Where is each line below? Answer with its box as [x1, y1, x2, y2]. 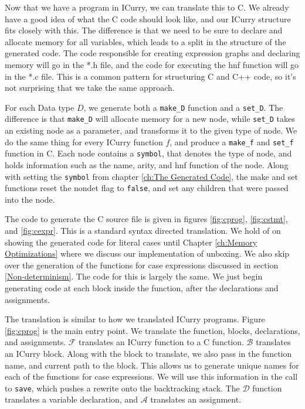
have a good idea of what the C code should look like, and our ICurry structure [5, 12, 291, 25]
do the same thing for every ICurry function [5, 135, 163, 148]
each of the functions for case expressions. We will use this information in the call [5, 370, 298, 383]
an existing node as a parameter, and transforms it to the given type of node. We [5, 124, 297, 137]
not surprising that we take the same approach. [5, 81, 175, 94]
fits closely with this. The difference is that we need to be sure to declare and [5, 24, 283, 36]
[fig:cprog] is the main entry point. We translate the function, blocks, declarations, [5, 324, 300, 336]
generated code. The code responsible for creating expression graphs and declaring [5, 47, 300, 59]
